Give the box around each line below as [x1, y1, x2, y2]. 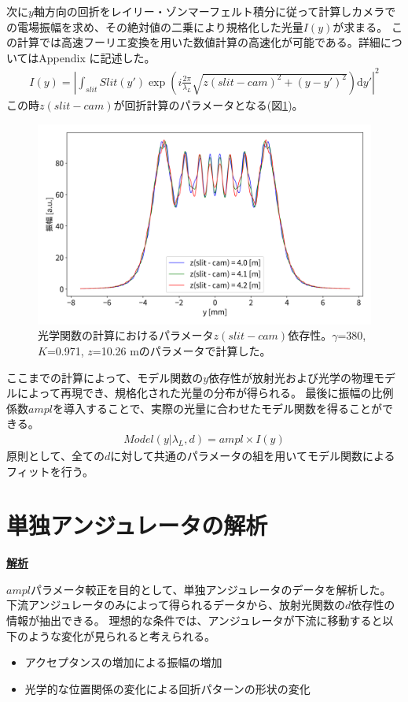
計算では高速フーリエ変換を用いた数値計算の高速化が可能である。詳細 [17, 34, 380, 50]
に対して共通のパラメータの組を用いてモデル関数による [110, 447, 395, 463]
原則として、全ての [6, 447, 105, 463]
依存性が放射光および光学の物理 [208, 369, 374, 385]
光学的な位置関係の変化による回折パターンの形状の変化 [24, 680, 311, 696]
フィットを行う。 [6, 462, 94, 479]
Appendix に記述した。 [39, 49, 156, 65]
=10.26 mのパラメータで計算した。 [92, 342, 271, 358]
